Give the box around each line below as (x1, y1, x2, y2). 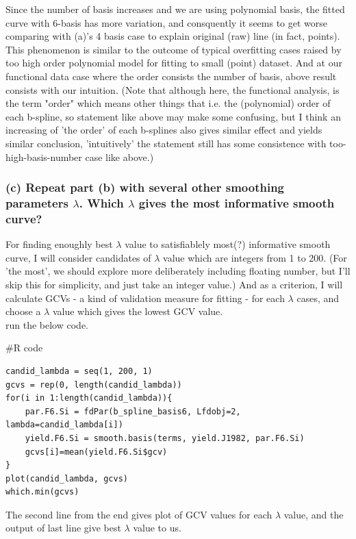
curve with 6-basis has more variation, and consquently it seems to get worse (5, 15, 328, 29)
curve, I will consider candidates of (5, 250, 151, 264)
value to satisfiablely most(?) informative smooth (125, 237, 331, 251)
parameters (5, 194, 68, 211)
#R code (5, 340, 43, 355)
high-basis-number (5, 149, 82, 164)
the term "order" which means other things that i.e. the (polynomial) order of (5, 96, 331, 110)
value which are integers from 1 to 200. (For (163, 250, 347, 264)
